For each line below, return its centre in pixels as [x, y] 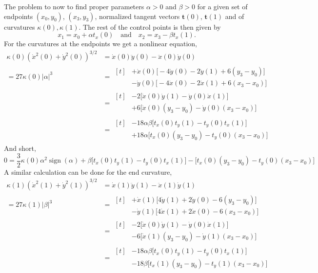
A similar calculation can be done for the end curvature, [88, 172]
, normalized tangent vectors [137, 16]
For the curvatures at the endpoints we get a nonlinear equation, [101, 44]
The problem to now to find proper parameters [74, 6]
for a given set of [222, 6]
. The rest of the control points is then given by [150, 27]
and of [235, 16]
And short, [20, 148]
